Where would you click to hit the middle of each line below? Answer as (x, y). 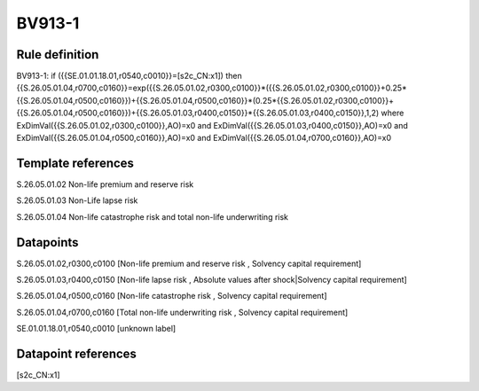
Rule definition (58, 55)
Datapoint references (77, 353)
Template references (75, 163)
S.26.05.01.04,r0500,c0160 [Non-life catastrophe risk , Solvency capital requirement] (172, 296)
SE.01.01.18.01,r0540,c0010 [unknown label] (96, 329)
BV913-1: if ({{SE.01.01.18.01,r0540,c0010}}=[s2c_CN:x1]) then (130, 76)
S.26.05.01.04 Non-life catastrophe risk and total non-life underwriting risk (152, 216)
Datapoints (47, 242)
